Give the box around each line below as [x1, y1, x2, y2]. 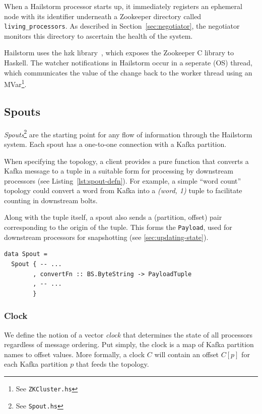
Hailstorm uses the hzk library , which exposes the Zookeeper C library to [4, 47, 234, 58]
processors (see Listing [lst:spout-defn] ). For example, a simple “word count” [4, 175, 241, 186]
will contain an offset [154, 349, 219, 359]
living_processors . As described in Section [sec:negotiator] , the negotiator [4, 21, 240, 31]
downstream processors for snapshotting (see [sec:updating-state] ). [4, 231, 209, 242]
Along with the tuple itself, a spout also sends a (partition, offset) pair [4, 212, 222, 222]
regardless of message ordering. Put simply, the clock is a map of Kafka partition [4, 339, 254, 350]
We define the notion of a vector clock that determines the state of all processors [4, 329, 253, 340]
